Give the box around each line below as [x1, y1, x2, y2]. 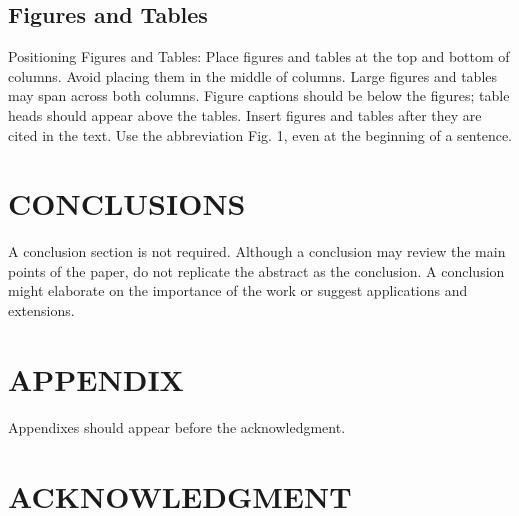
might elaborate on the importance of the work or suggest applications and [8, 280, 468, 301]
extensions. [8, 300, 75, 321]
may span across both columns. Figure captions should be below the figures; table [8, 85, 510, 106]
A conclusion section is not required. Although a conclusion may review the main [8, 241, 506, 262]
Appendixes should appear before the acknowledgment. [8, 416, 346, 437]
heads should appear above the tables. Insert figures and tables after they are [8, 104, 482, 125]
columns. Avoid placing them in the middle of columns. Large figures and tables [8, 65, 498, 86]
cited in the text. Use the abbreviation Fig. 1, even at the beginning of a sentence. [8, 124, 512, 145]
